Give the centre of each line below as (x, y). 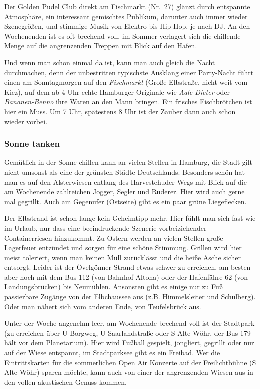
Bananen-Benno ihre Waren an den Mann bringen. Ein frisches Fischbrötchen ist (128, 102)
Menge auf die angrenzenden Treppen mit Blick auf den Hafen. (101, 46)
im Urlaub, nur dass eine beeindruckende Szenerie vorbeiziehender (105, 228)
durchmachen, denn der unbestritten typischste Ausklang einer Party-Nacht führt (129, 72)
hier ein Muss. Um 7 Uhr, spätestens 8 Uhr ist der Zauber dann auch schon (120, 111)
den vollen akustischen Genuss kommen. (65, 382)
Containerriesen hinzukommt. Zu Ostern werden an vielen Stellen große (114, 238)
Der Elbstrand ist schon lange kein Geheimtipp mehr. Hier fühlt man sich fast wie (130, 218)
